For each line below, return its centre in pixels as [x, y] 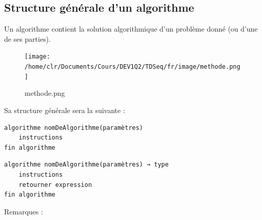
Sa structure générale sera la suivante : [65, 110]
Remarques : [24, 211]
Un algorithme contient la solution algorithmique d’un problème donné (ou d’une [131, 29]
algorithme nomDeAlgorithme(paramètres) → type [87, 165]
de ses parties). [28, 38]
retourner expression [55, 185]
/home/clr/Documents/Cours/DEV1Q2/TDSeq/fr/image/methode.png [133, 67]
